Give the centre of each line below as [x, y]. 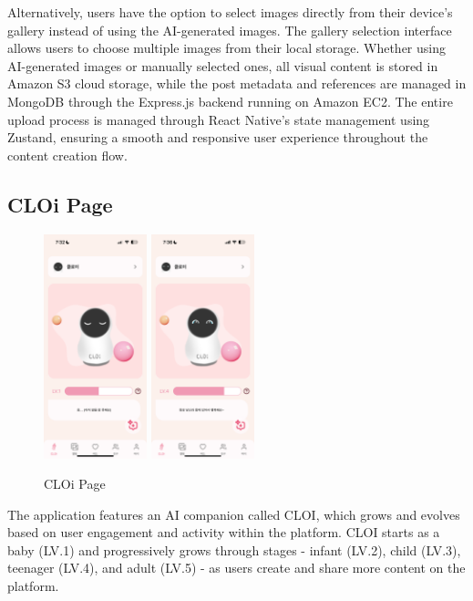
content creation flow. [67, 155]
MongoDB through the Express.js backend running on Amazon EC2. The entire [230, 101]
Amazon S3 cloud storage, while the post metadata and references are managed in [237, 83]
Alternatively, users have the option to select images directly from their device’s [230, 12]
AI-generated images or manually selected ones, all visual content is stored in [223, 65]
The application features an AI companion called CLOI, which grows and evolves [234, 514]
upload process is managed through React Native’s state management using [219, 119]
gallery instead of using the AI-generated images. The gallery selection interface [230, 30]
